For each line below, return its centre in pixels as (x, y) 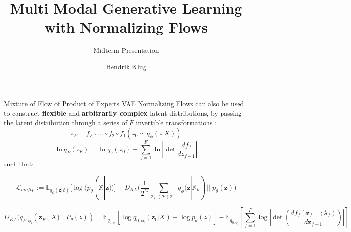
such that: (19, 164)
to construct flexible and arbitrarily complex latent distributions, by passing (123, 113)
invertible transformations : (176, 122)
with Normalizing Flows (126, 27)
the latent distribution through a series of (65, 122)
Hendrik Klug (126, 66)
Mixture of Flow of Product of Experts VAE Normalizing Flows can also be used (124, 103)
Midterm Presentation (126, 50)
